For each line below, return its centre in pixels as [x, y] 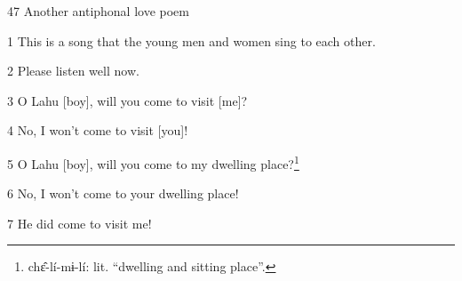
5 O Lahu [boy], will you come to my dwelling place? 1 [153, 162]
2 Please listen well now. [73, 71]
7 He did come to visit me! [80, 223]
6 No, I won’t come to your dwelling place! [123, 193]
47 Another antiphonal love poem [99, 11]
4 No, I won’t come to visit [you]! [98, 130]
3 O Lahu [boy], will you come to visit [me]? [127, 100]
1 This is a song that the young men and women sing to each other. [191, 40]
